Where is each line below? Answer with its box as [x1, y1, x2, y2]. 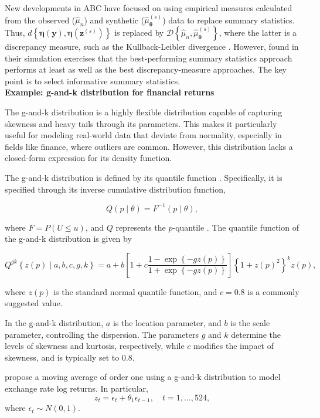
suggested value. [5, 297, 63, 309]
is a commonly [247, 285, 299, 297]
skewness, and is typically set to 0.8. [5, 351, 135, 363]
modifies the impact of [193, 340, 274, 352]
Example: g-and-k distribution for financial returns [5, 86, 215, 98]
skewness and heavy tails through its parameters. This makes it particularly [5, 117, 277, 129]
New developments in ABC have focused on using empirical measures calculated [5, 2, 292, 13]
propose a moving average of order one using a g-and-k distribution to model [5, 371, 281, 383]
